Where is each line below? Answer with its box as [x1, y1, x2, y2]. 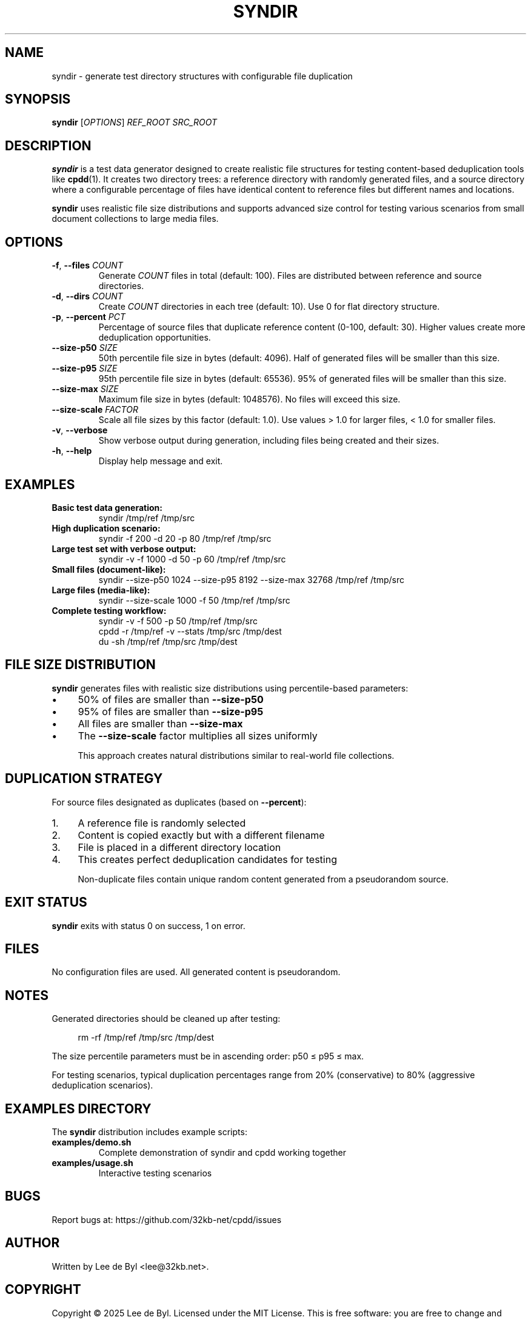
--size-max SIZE [52, 384, 119, 395]
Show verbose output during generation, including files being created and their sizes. [98, 435, 439, 446]
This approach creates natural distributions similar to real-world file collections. [78, 750, 395, 761]
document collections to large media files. [52, 213, 219, 224]
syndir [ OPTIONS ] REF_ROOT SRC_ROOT [52, 117, 218, 128]
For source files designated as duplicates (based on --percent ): [52, 796, 307, 807]
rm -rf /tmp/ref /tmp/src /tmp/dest [78, 1032, 215, 1043]
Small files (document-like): [52, 564, 166, 575]
